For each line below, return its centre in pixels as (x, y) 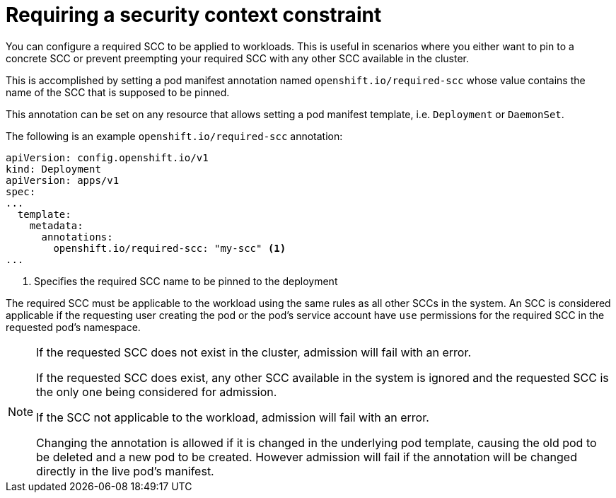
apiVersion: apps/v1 (63, 180)
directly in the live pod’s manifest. (125, 471)
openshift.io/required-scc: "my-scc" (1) (170, 248)
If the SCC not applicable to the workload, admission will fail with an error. (233, 417)
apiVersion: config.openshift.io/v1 (107, 157)
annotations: (77, 237)
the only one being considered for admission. (157, 392)
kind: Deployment (53, 169)
